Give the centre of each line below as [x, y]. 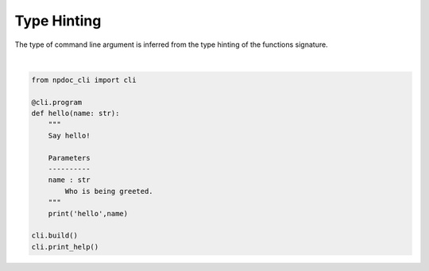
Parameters [69, 158]
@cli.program [57, 102]
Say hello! [69, 135]
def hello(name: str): [75, 114]
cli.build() [55, 236]
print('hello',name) [88, 213]
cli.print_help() [65, 247]
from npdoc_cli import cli [84, 80]
